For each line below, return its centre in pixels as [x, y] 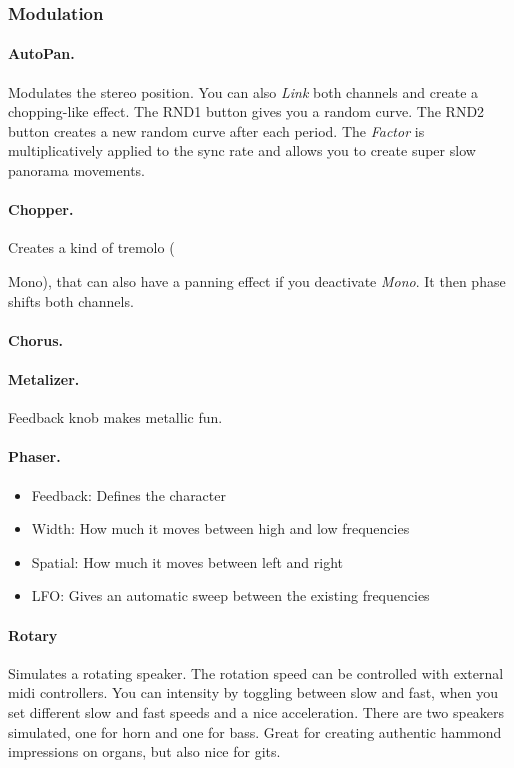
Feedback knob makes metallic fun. [115, 417]
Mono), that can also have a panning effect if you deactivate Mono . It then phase [257, 281]
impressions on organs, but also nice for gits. [144, 751]
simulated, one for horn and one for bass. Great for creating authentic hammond [255, 731]
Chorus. [36, 339]
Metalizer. [44, 378]
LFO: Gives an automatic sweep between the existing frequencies [230, 595]
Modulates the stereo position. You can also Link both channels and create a [243, 91]
